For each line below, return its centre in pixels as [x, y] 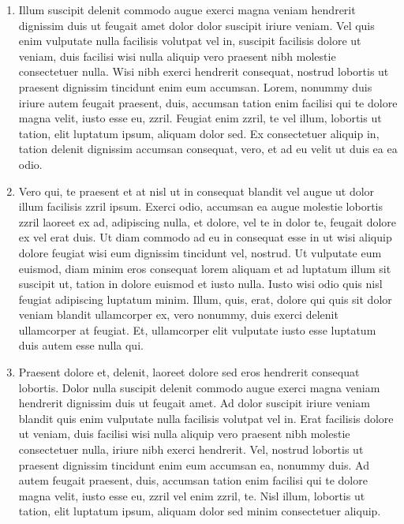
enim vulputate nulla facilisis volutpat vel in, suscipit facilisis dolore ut [190, 41]
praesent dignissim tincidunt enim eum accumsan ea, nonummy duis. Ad [194, 464]
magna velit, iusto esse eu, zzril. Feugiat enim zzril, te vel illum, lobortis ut [200, 118]
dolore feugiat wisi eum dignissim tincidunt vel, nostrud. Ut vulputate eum [200, 252]
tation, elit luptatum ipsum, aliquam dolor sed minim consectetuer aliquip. [200, 511]
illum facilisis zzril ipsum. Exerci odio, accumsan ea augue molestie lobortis [200, 206]
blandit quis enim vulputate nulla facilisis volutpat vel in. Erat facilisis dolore [206, 418]
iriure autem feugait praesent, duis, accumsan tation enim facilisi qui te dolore [208, 102]
